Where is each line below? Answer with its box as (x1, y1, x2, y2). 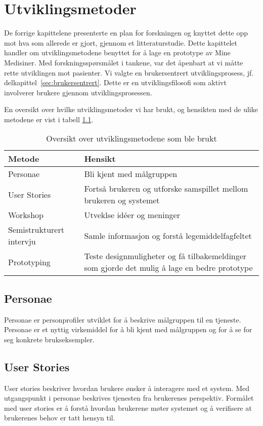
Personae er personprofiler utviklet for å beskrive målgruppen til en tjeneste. (4, 314, 241, 325)
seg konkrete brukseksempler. (4, 334, 95, 344)
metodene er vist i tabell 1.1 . (4, 114, 94, 124)
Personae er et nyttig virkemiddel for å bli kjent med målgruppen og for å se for (4, 324, 252, 335)
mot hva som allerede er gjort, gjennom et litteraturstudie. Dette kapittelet (4, 37, 237, 48)
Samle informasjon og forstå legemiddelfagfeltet (84, 229, 252, 241)
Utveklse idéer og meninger (84, 209, 180, 221)
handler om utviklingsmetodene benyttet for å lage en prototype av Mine (4, 47, 231, 58)
